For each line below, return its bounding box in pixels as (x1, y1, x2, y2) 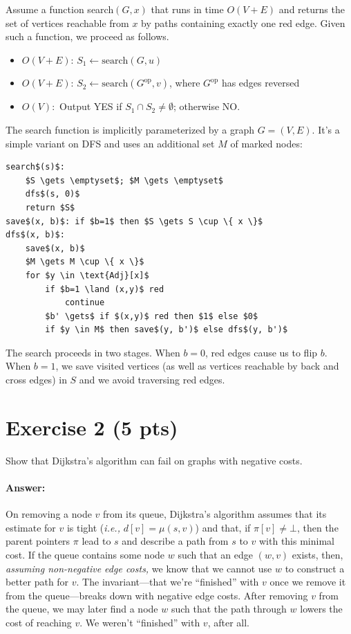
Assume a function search (6, 2, 114, 16)
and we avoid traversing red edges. (79, 372, 225, 387)
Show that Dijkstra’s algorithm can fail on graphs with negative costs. (6, 453, 303, 467)
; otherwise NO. (173, 99, 240, 114)
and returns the (278, 2, 345, 16)
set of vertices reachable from (6, 15, 129, 30)
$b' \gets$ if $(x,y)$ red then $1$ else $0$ (45, 311, 258, 321)
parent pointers (6, 534, 70, 548)
